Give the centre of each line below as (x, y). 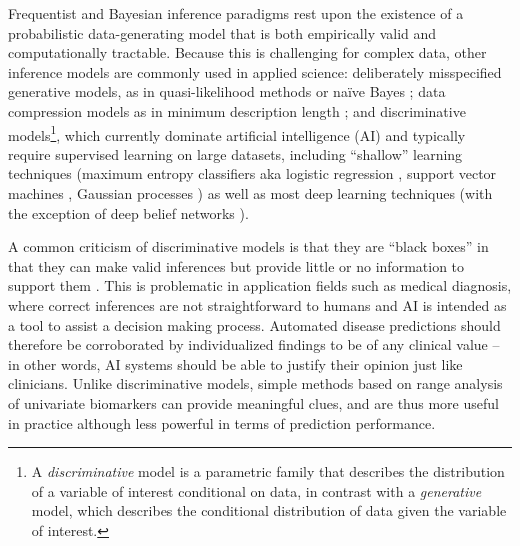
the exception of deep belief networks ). (128, 212)
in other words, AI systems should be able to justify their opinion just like (235, 363)
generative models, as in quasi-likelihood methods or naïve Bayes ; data (227, 91)
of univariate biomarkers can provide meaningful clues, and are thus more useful (253, 402)
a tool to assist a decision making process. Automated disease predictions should (254, 324)
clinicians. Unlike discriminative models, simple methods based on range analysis (255, 383)
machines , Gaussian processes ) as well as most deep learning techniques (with (250, 193)
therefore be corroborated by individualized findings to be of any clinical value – (254, 344)
